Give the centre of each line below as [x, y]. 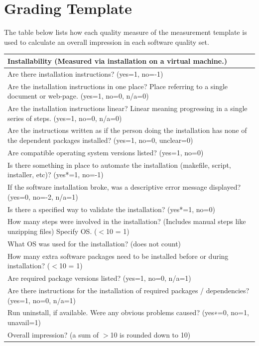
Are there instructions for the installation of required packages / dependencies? [129, 290]
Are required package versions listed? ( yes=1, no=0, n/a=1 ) [99, 278]
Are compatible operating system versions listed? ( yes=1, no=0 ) [106, 152]
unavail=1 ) [24, 322]
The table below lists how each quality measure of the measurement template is [126, 32]
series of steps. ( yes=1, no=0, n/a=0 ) [65, 118]
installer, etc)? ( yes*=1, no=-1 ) [56, 174]
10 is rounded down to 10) [150, 334]
